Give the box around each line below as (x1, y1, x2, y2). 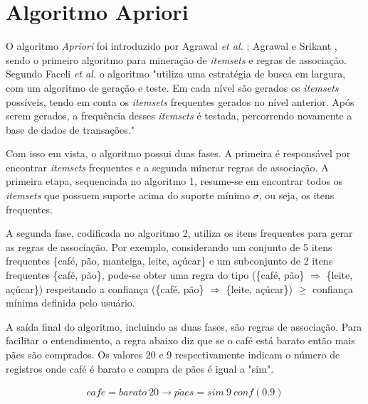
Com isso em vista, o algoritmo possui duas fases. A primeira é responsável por (6, 146, 351, 161)
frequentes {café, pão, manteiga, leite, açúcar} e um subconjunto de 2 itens (6, 253, 333, 268)
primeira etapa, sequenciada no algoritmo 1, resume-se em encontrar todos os (6, 174, 343, 188)
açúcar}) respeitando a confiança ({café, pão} (6, 281, 204, 296)
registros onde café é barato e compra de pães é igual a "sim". (6, 361, 274, 376)
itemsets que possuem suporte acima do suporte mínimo (6, 188, 250, 203)
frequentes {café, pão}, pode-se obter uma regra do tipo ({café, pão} (6, 267, 305, 282)
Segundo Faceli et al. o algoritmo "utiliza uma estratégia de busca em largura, (6, 66, 346, 81)
